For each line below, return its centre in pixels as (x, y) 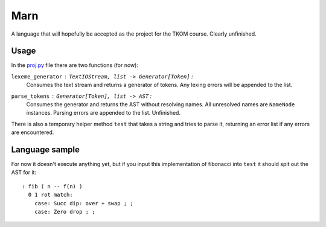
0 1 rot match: (50, 195)
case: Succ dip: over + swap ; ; (84, 203)
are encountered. (33, 132)
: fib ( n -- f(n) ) (52, 186)
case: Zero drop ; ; (65, 212)
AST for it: (24, 173)
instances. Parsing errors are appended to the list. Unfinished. (104, 113)
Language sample (45, 150)
